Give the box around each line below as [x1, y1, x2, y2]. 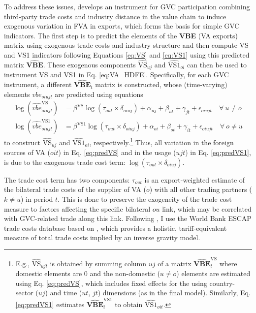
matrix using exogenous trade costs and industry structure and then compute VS [4, 40, 249, 50]
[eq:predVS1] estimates [15, 299, 85, 309]
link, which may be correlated [162, 203, 252, 214]
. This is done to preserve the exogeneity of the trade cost [58, 194, 232, 204]
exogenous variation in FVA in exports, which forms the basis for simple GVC [4, 21, 240, 31]
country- [209, 278, 235, 288]
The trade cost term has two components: [4, 174, 130, 185]
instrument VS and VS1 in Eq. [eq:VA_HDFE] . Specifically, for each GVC [4, 69, 229, 80]
